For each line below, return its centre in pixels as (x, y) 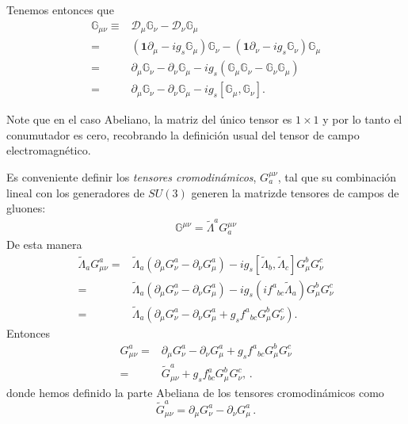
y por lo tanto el (362, 119)
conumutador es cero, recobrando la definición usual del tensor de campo (183, 134)
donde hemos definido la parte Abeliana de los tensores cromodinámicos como (195, 392)
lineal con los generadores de (76, 192)
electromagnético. (49, 150)
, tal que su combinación (337, 176)
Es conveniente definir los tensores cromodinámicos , (132, 176)
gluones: (26, 208)
